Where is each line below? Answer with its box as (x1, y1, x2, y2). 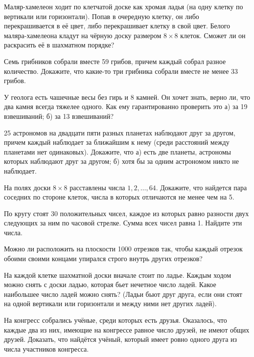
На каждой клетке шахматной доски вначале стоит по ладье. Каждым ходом (4, 269, 231, 280)
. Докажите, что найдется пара (156, 182, 247, 192)
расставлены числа (69, 182, 125, 192)
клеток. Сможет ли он (180, 30, 246, 40)
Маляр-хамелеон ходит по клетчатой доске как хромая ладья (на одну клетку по (4, 1, 243, 11)
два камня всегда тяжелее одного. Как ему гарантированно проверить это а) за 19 (4, 101, 248, 112)
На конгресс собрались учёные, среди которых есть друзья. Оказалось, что (4, 315, 227, 325)
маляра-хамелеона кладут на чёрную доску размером (4, 30, 162, 40)
